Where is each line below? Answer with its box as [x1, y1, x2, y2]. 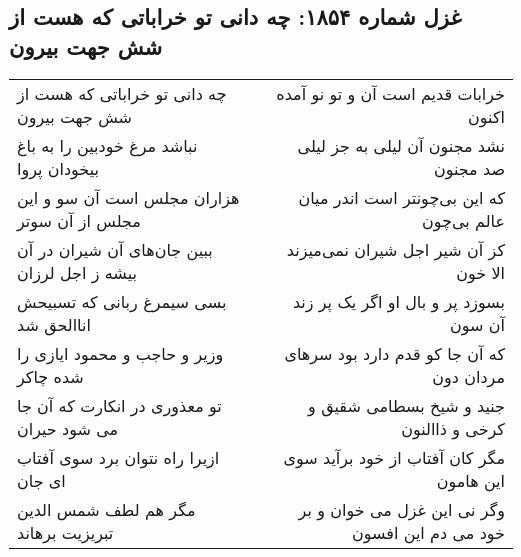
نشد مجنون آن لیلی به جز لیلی [297, 133, 505, 157]
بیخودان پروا [17, 156, 99, 180]
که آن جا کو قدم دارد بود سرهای [284, 341, 505, 365]
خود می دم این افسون [352, 520, 505, 544]
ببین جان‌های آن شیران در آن [17, 237, 213, 261]
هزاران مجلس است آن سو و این [17, 185, 240, 209]
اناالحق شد [17, 312, 91, 336]
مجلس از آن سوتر [17, 208, 141, 232]
